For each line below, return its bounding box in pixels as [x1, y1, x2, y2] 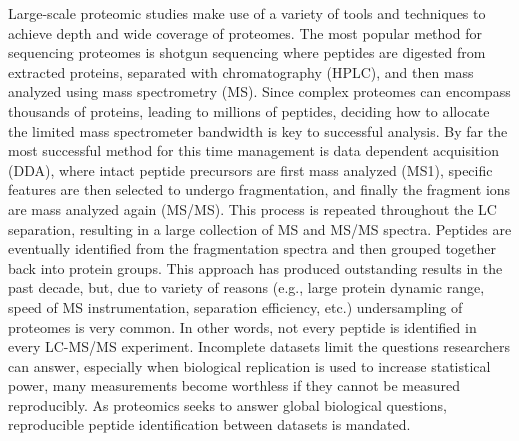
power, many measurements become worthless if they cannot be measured [8, 375, 460, 396]
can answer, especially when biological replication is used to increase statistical [8, 355, 491, 376]
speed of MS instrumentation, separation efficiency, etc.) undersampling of [8, 296, 463, 317]
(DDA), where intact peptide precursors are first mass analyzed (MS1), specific [8, 159, 493, 180]
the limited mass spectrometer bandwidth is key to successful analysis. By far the [8, 120, 508, 141]
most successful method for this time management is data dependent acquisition [8, 140, 499, 161]
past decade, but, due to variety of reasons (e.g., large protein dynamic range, [8, 277, 485, 298]
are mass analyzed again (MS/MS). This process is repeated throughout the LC [8, 198, 497, 219]
